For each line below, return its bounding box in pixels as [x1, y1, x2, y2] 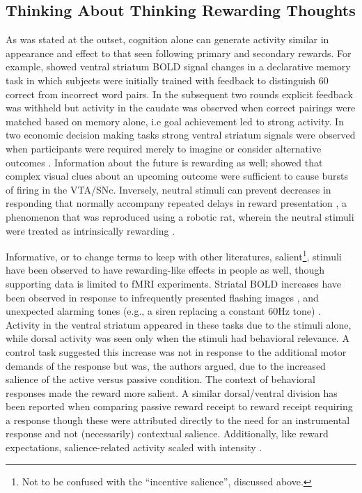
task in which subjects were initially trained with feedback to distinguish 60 [6, 72, 329, 87]
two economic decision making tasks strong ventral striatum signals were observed [6, 127, 356, 142]
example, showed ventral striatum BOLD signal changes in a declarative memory [6, 59, 351, 74]
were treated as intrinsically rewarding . [6, 223, 175, 237]
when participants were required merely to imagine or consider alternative [6, 141, 322, 155]
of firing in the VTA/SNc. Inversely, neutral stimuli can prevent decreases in [6, 182, 331, 196]
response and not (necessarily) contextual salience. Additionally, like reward [6, 426, 329, 441]
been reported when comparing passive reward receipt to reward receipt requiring [6, 399, 353, 414]
